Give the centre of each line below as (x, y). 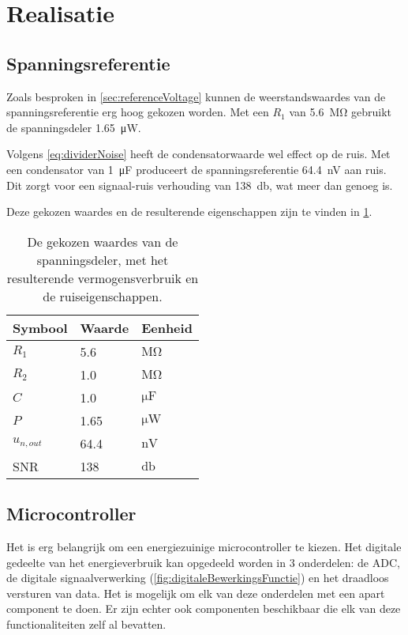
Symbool (40, 327)
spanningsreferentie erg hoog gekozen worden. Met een (138, 112)
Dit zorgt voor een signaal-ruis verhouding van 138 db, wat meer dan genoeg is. (200, 185)
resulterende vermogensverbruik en (103, 278)
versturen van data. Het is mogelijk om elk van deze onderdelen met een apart (196, 593)
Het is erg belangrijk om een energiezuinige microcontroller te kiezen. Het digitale (204, 546)
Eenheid (167, 327)
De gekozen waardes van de (103, 241)
